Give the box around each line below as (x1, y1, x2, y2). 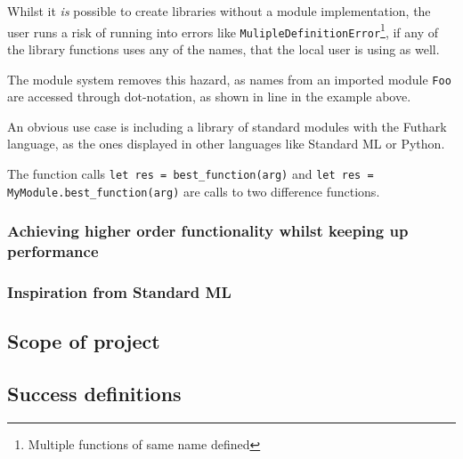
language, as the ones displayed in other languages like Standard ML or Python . (7, 134, 445, 153)
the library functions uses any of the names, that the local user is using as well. (7, 39, 440, 58)
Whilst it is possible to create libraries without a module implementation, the (7, 2, 431, 20)
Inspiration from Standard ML (7, 280, 231, 302)
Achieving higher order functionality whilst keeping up (7, 220, 409, 242)
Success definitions (7, 380, 182, 407)
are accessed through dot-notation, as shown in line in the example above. (7, 87, 411, 106)
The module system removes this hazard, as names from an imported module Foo (7, 69, 451, 88)
